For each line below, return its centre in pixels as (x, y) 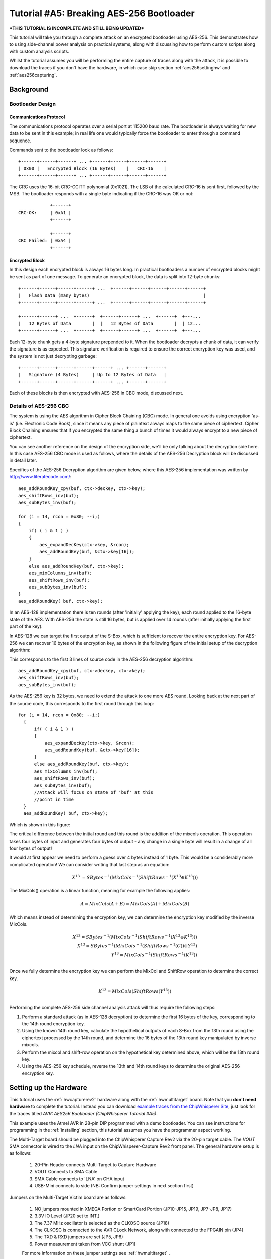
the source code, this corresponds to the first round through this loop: (82, 703)
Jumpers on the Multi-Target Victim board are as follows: (68, 1197)
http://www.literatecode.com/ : (40, 477)
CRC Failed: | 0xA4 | (45, 241)
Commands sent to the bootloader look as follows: (61, 150)
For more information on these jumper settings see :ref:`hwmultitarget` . (96, 1253)
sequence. (20, 141)
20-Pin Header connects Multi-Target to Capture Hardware (95, 1165)
